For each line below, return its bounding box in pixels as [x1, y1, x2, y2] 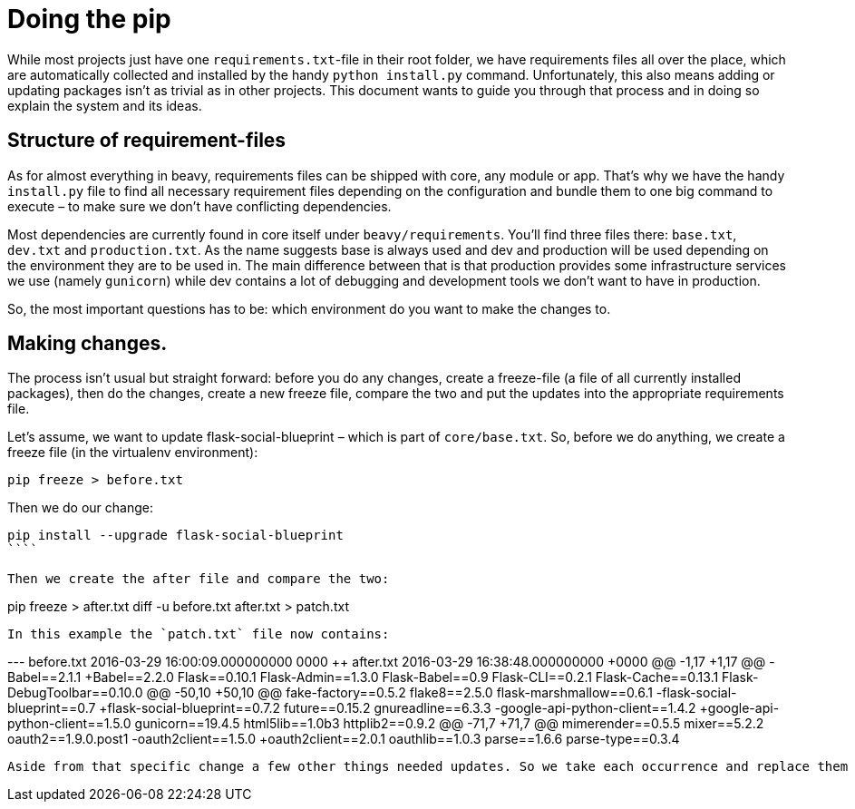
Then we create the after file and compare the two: [7, 571, 390, 587]
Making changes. [7, 332, 168, 356]
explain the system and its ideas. [7, 97, 202, 113]
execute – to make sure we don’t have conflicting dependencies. [7, 198, 392, 214]
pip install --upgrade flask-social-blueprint [7, 528, 344, 543]
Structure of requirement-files [7, 129, 287, 152]
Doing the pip [7, 4, 171, 34]
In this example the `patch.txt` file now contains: [7, 627, 390, 642]
